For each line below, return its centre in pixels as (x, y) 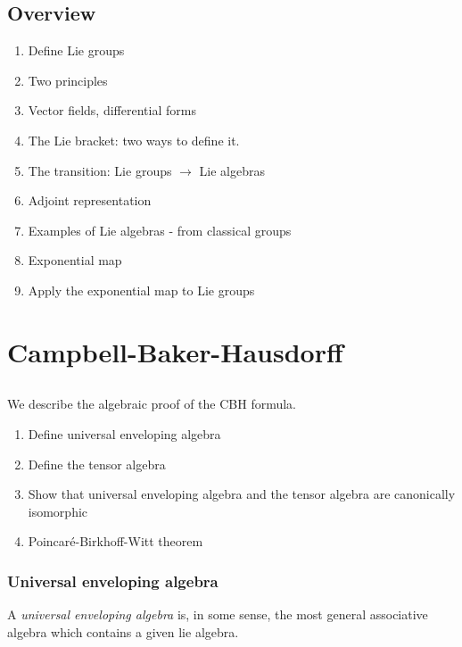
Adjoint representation (90, 200)
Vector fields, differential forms (112, 110)
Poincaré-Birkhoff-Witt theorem (115, 541)
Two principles (68, 80)
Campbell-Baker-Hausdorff (175, 351)
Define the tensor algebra (97, 464)
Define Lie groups (76, 50)
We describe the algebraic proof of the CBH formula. (152, 404)
